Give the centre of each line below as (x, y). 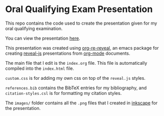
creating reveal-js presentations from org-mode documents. (68, 53)
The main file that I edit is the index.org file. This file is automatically (76, 63)
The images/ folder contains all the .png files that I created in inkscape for (81, 103)
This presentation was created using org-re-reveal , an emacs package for (82, 48)
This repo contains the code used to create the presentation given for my (81, 23)
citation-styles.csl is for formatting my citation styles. (64, 93)
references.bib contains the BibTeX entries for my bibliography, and (76, 88)
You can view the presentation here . (43, 38)
